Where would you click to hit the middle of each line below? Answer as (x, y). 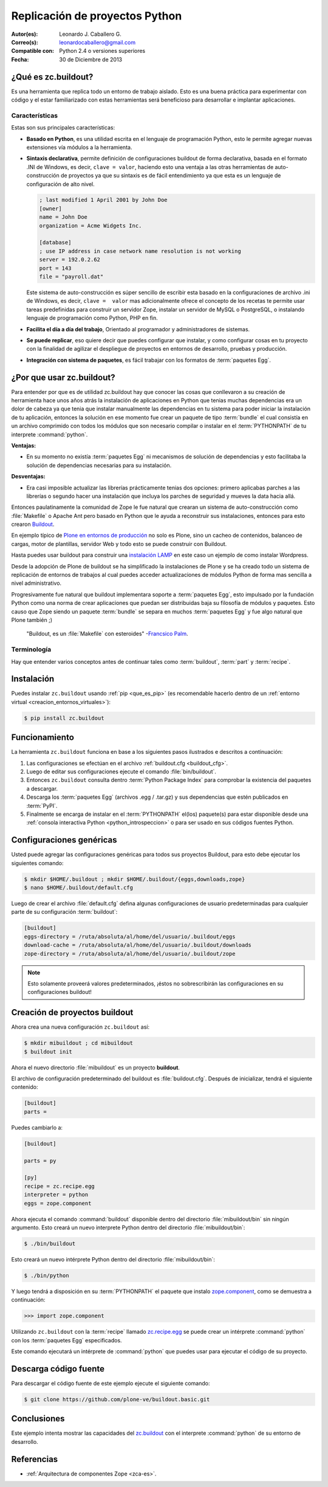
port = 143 (55, 268)
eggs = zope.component (58, 1203)
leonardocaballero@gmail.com (97, 42)
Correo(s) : (25, 42)
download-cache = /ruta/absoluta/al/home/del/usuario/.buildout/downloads (138, 945)
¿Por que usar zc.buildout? (63, 377)
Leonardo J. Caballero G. (90, 34)
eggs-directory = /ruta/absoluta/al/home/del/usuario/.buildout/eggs (130, 937)
